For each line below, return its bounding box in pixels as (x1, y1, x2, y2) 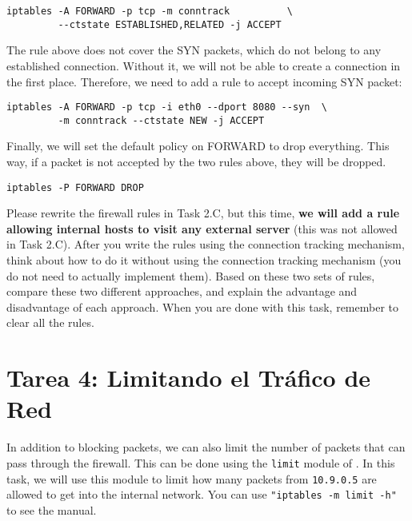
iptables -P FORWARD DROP (6, 181, 144, 193)
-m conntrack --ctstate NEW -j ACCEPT (58, 114, 265, 126)
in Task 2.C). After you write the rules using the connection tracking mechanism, (6, 236, 405, 253)
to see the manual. (6, 501, 97, 518)
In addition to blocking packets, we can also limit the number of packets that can (6, 439, 406, 455)
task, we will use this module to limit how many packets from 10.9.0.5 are (6, 470, 377, 487)
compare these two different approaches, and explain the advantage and (6, 283, 358, 300)
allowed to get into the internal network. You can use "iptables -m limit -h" (6, 486, 397, 503)
